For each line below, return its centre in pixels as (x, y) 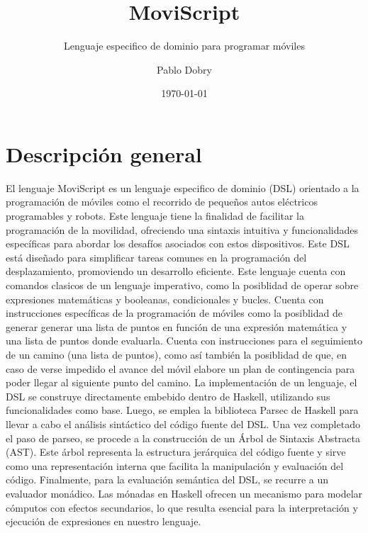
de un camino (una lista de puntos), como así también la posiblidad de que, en (176, 354)
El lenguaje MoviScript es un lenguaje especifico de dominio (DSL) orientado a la (183, 187)
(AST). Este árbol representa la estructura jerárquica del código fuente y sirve (176, 452)
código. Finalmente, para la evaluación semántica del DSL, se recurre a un (167, 479)
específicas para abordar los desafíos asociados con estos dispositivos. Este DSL (178, 243)
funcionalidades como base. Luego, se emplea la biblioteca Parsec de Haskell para (182, 410)
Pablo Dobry (184, 69)
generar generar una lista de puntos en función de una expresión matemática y (177, 326)
